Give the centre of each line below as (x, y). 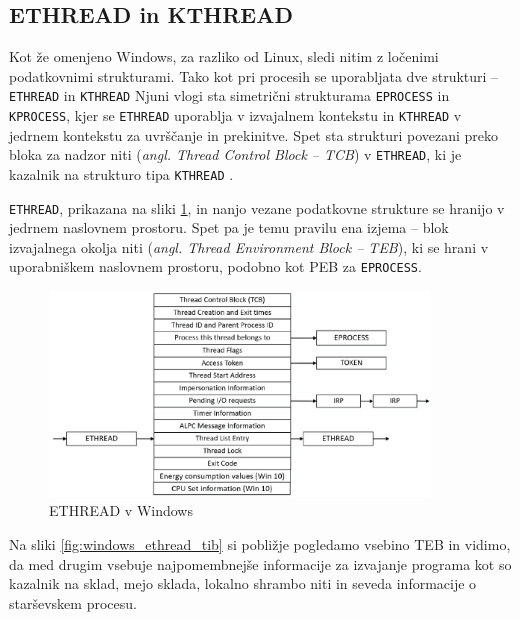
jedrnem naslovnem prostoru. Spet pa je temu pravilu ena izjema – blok (229, 227)
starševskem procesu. (73, 602)
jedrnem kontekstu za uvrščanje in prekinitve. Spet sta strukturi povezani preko (254, 134)
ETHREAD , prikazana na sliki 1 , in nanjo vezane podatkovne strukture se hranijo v (257, 207)
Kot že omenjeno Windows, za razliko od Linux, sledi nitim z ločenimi (224, 56)
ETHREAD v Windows (121, 510)
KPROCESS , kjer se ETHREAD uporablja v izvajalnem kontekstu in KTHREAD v (235, 115)
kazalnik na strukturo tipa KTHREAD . (121, 173)
